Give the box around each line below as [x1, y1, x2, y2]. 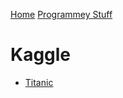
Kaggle [10, 44, 72, 66]
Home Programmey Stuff [10, 9, 113, 20]
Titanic [24, 76, 54, 88]
